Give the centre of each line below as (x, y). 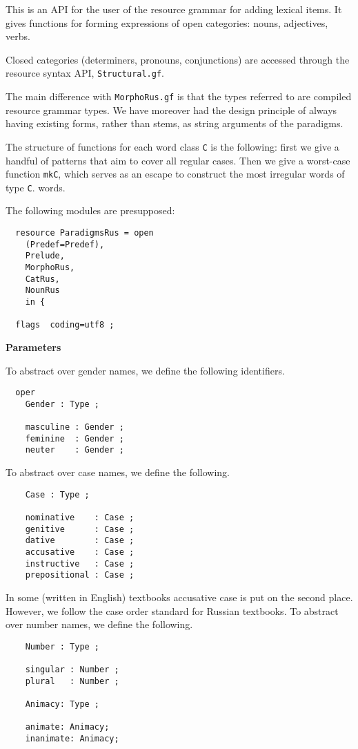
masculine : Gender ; (74, 427)
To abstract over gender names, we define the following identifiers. (145, 370)
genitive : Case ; (80, 529)
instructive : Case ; (80, 563)
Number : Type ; (62, 646)
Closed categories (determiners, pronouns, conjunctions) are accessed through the (178, 59)
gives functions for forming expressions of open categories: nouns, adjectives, (167, 22)
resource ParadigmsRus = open (84, 233)
